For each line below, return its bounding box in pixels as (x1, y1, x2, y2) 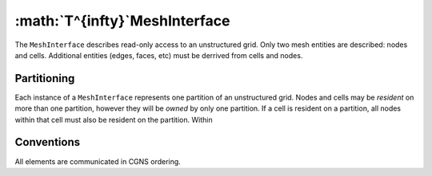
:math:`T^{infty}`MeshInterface (14, 12, 230, 29)
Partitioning (14, 72, 75, 85)
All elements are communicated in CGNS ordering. (14, 156, 182, 166)
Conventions (14, 135, 81, 149)
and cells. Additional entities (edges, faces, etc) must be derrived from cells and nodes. (14, 50, 303, 60)
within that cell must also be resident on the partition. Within (14, 115, 213, 124)
